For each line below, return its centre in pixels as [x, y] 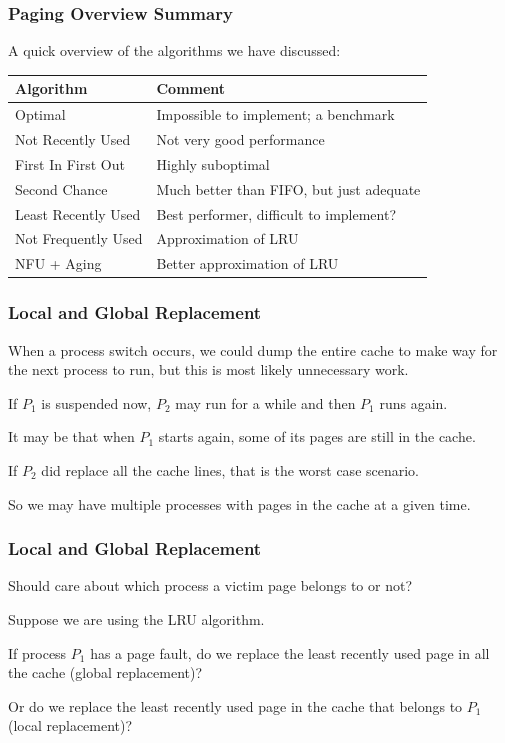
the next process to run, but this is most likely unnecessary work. [208, 369]
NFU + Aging [58, 263]
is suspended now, [96, 402]
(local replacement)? [70, 725]
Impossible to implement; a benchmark [275, 114]
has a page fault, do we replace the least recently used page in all [290, 652]
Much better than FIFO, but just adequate [288, 188]
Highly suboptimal [213, 163]
